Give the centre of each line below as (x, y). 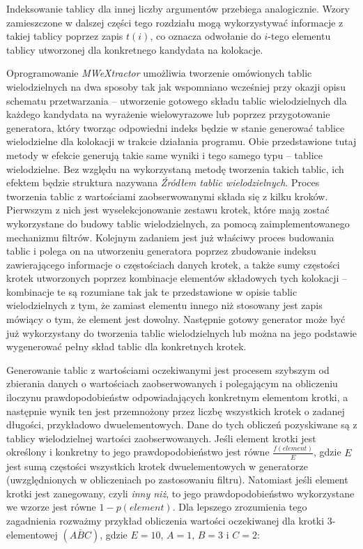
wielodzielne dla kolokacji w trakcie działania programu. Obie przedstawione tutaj (181, 141)
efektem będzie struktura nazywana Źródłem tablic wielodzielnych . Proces (163, 182)
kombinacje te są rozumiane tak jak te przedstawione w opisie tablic (152, 291)
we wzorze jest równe (51, 507)
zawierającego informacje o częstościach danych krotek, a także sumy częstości (173, 264)
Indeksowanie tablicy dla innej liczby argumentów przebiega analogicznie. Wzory (178, 8)
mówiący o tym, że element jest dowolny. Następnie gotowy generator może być (176, 319)
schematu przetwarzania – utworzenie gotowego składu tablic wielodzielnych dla (177, 100)
